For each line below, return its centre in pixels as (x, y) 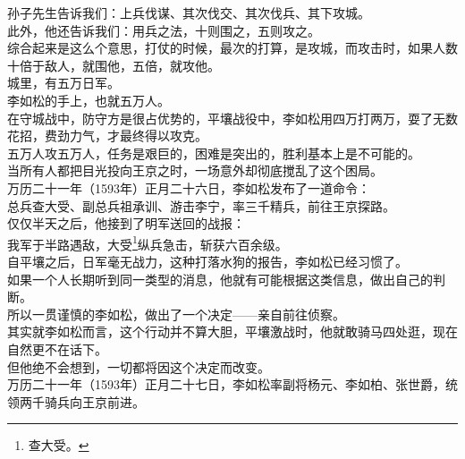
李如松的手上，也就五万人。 (89, 100)
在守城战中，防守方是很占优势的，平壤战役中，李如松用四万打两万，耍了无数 (232, 118)
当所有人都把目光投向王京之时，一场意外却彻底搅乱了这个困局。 (195, 170)
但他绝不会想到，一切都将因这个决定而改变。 (139, 366)
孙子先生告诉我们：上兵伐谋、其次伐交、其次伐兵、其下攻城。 (189, 13)
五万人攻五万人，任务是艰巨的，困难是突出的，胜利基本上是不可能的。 (214, 153)
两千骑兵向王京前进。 (82, 401)
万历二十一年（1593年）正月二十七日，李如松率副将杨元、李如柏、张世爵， (226, 384)
